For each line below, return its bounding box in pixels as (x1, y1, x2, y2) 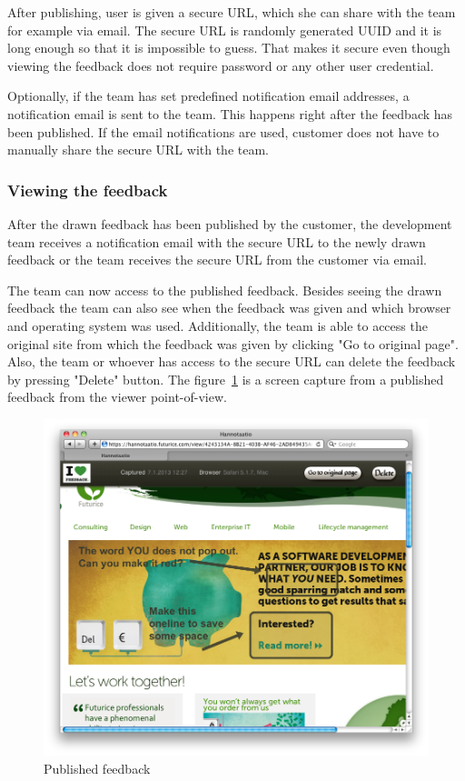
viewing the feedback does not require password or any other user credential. (7, 55, 434, 75)
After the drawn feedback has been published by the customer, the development (7, 214, 452, 233)
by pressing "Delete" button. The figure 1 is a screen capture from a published (7, 369, 444, 388)
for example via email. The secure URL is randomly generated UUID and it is (7, 20, 442, 39)
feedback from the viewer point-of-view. (7, 387, 227, 406)
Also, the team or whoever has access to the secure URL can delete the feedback (7, 352, 456, 371)
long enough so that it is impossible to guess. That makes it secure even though (7, 38, 450, 57)
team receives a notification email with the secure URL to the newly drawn (7, 232, 426, 251)
